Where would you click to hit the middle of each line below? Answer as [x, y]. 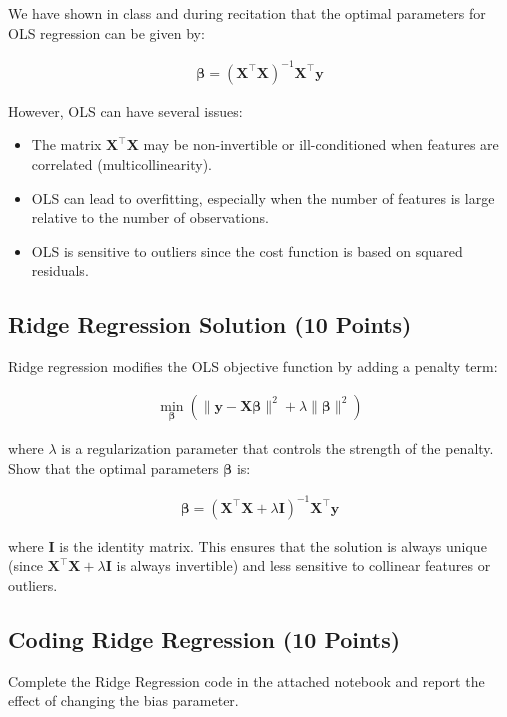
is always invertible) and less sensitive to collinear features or [303, 565]
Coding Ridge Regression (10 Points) [204, 638]
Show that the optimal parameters [113, 467]
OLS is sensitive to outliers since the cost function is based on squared [247, 250]
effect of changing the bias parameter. [123, 700]
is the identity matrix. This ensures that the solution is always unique [273, 545]
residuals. [60, 270]
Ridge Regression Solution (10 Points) [210, 324]
